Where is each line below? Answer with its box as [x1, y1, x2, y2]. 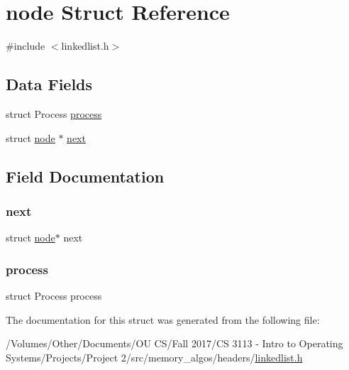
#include [6, 38, 45, 53]
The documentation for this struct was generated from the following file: [6, 312, 320, 327]
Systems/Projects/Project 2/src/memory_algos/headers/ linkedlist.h [6, 349, 303, 364]
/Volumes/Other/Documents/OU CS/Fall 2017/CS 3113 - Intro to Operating [6, 336, 343, 351]
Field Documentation [6, 165, 165, 187]
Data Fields [6, 73, 93, 95]
